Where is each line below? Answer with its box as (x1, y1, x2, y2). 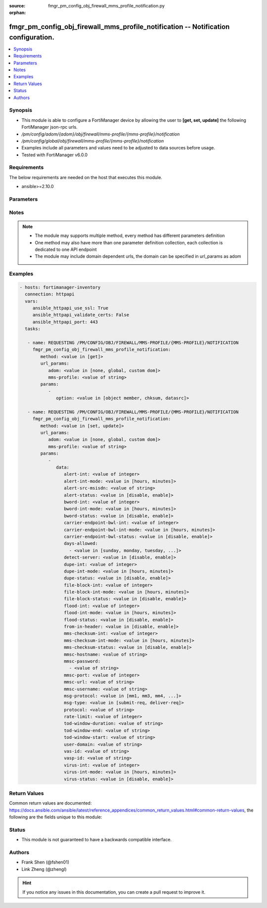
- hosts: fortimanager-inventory (19, 285, 101, 290)
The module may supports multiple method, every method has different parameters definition (35, 233, 225, 239)
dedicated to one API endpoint (35, 246, 97, 252)
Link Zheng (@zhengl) (21, 866, 67, 872)
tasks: (25, 326, 41, 332)
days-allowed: (63, 541, 98, 546)
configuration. (9, 33, 54, 42)
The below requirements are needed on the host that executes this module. (9, 174, 163, 180)
